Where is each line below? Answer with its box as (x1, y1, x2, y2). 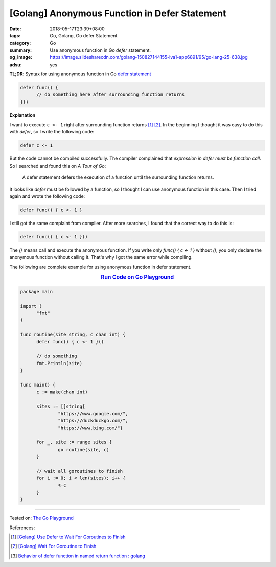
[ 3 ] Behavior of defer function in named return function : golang (11, 553, 145, 559)
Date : (9, 26, 21, 32)
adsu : (9, 62, 22, 68)
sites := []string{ (36, 403, 85, 410)
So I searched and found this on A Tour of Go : (9, 163, 106, 169)
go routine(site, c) (58, 447, 109, 452)
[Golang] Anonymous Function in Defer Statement (9, 8, 226, 19)
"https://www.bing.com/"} (58, 425, 123, 431)
